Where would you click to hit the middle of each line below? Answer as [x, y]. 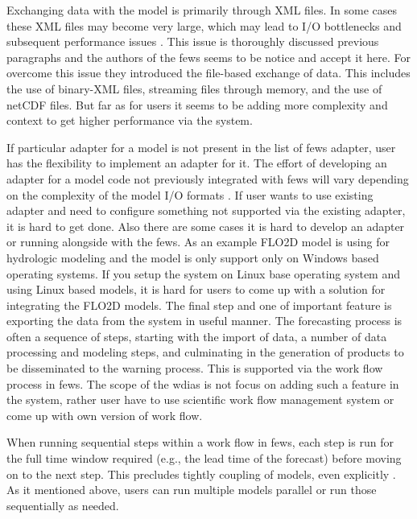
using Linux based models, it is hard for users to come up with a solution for [196, 289]
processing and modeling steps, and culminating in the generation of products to [205, 352]
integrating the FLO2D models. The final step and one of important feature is [199, 305]
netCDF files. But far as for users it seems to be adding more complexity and [197, 104]
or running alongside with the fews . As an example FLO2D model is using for [198, 242]
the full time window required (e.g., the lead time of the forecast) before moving [204, 458]
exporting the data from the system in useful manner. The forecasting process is [204, 321]
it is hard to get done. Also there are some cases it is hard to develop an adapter [206, 226]
